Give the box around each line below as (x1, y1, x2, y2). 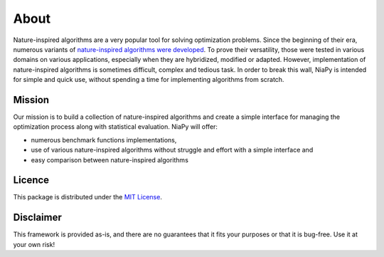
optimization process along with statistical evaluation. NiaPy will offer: (13, 122, 218, 131)
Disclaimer (13, 211, 62, 224)
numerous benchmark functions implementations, (31, 135, 177, 144)
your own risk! (13, 240, 55, 248)
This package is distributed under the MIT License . (13, 193, 163, 201)
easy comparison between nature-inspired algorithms (31, 155, 188, 164)
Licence (13, 174, 50, 187)
